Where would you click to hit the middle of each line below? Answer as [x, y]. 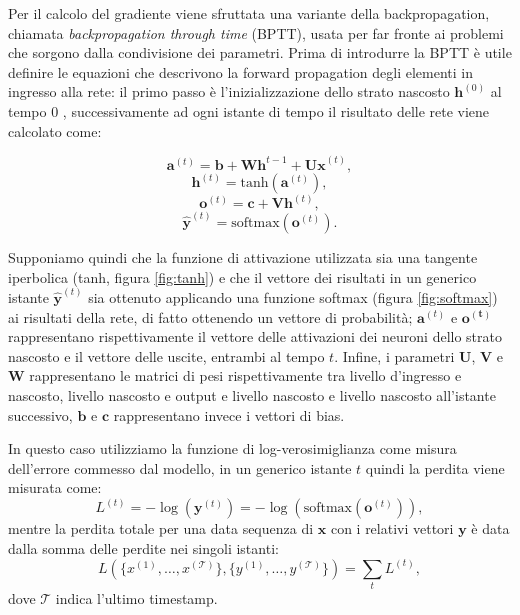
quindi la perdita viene [435, 467]
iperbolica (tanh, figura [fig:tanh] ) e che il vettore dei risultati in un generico [242, 276]
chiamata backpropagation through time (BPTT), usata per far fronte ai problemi [256, 32]
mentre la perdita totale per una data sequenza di [161, 528]
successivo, [40, 414]
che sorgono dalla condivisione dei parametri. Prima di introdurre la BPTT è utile [260, 52]
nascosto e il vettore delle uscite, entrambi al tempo [166, 355]
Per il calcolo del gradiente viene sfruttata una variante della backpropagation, [249, 13]
